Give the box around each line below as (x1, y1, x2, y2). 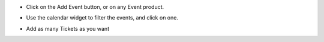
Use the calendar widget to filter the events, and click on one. (26, 14, 178, 21)
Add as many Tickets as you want (26, 25, 110, 32)
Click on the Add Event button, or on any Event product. (26, 4, 164, 10)
